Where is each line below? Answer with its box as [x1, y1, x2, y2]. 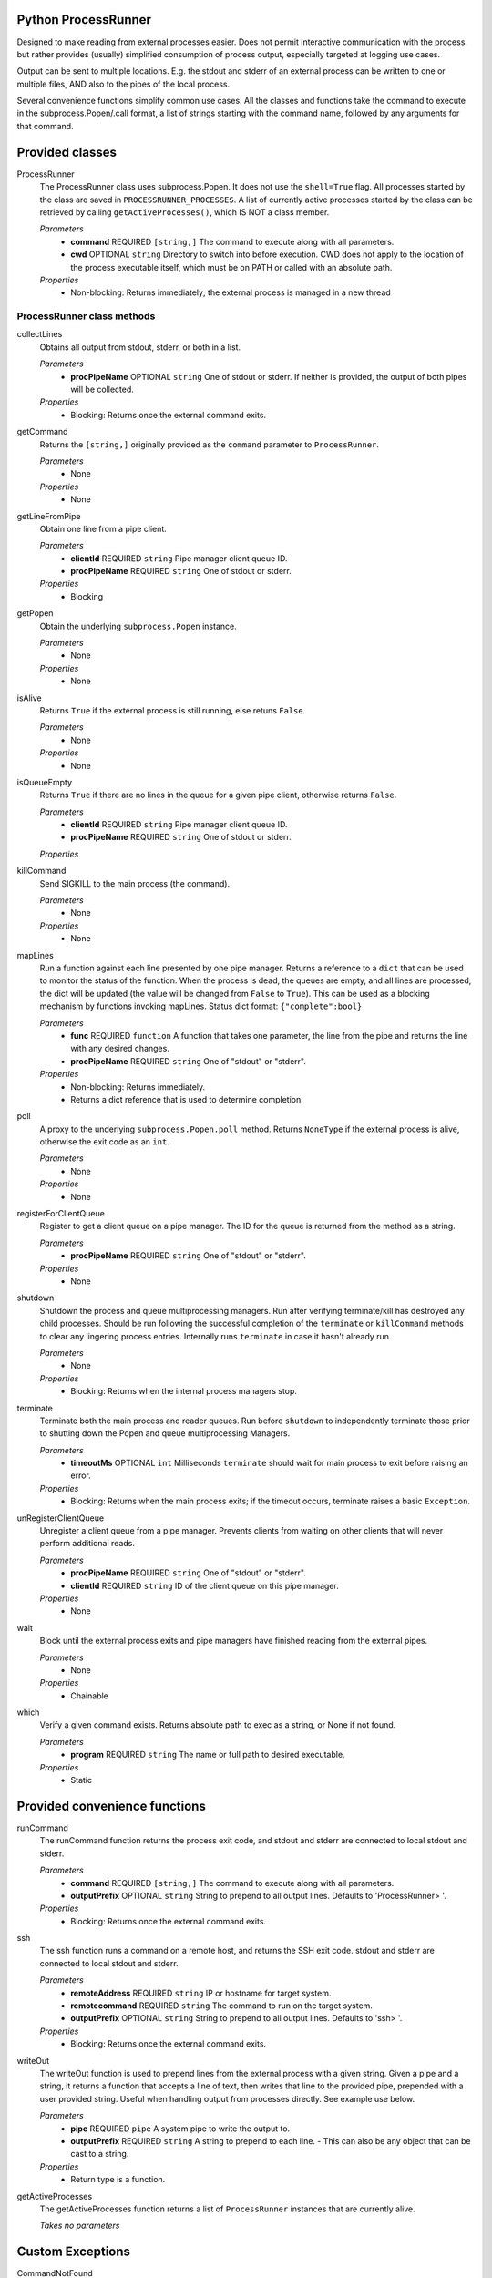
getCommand [16, 426, 68, 437]
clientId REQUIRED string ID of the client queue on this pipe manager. [70, 1580, 339, 1591]
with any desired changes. [70, 1043, 170, 1054]
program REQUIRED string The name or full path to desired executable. [70, 1750, 345, 1760]
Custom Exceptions [16, 2244, 131, 2260]
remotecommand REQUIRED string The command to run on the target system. [70, 2000, 374, 2011]
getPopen [16, 608, 54, 619]
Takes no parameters [39, 2220, 120, 2232]
